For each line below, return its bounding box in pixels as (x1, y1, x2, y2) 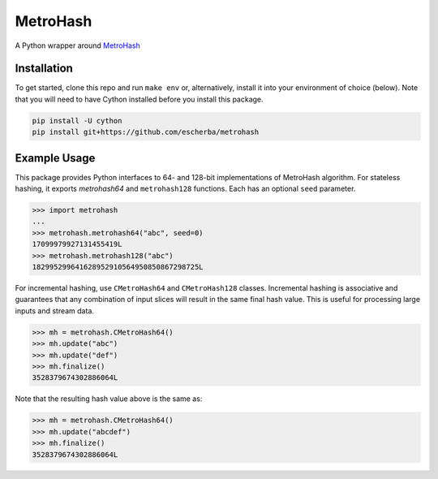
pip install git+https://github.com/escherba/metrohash (32, 127, 260, 137)
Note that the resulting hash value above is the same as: (15, 394, 203, 403)
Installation (15, 62, 73, 76)
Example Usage (15, 151, 96, 165)
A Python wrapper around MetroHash (15, 41, 141, 50)
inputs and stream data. (15, 305, 95, 316)
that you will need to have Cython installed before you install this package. (15, 94, 264, 104)
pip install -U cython (32, 116, 122, 125)
